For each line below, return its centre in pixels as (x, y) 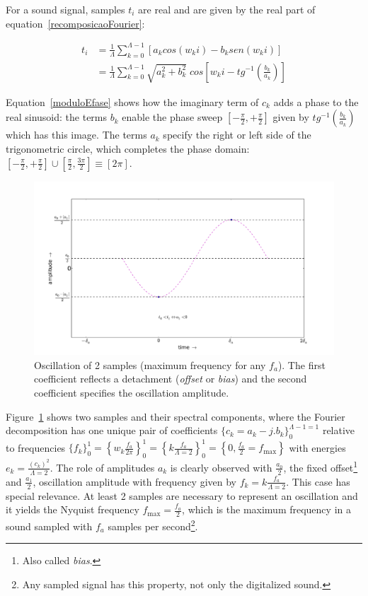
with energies (317, 447)
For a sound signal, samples (65, 9)
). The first (301, 364)
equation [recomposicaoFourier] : (75, 23)
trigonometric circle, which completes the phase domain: (128, 148)
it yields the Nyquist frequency (73, 509)
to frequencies (36, 447)
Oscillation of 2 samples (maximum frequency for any (150, 364)
